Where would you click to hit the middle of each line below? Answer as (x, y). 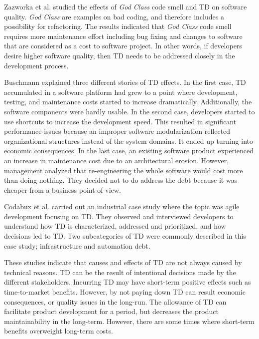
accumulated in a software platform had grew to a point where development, (121, 92)
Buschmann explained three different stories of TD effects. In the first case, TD (125, 82)
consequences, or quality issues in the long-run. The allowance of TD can (115, 301)
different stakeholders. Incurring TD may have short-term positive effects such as (128, 282)
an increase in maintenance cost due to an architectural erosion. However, (117, 160)
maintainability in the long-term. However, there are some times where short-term (129, 321)
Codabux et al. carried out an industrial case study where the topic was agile (122, 206)
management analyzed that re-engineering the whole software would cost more (124, 170)
